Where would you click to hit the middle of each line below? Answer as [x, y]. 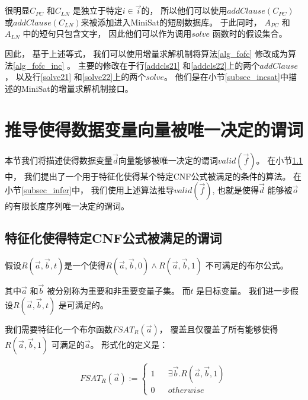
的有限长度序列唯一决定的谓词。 [67, 206]
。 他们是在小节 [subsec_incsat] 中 [226, 77]
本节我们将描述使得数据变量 [59, 160]
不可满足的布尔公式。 [247, 265]
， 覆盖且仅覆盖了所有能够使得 [219, 329]
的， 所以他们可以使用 [184, 10]
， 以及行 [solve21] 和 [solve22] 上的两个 [76, 77]
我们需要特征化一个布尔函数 [59, 329]
